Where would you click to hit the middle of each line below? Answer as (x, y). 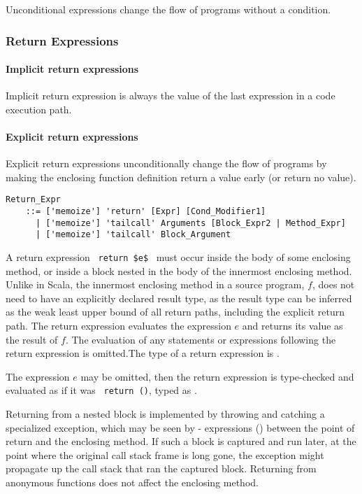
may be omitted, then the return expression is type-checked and (217, 376)
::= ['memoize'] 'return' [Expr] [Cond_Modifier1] (146, 212)
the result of (32, 339)
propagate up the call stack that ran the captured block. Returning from (161, 468)
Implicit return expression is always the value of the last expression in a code (171, 96)
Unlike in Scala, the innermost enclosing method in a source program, (155, 284)
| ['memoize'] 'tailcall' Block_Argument (133, 235)
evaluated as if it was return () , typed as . (101, 390)
